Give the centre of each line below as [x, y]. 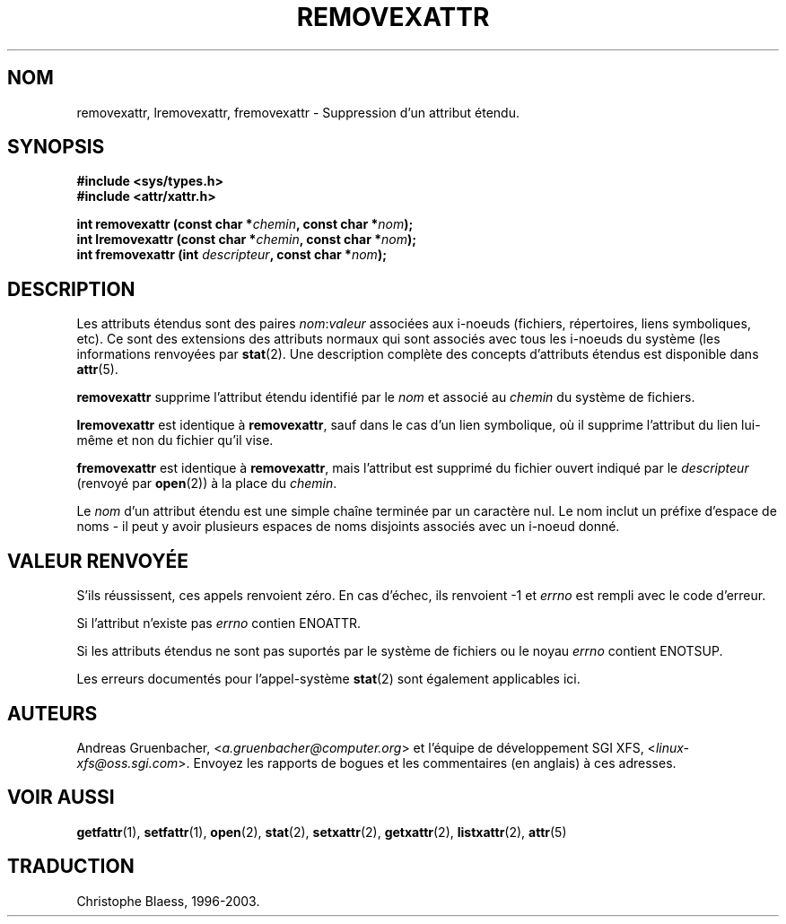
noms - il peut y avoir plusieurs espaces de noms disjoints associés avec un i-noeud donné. [348, 527]
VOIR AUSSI [61, 798]
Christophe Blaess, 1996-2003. [168, 901]
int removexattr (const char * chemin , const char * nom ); [245, 224]
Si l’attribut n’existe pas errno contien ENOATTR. [219, 623]
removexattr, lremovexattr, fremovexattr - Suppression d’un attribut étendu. [298, 112]
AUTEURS [52, 713]
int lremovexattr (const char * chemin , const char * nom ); [247, 240]
